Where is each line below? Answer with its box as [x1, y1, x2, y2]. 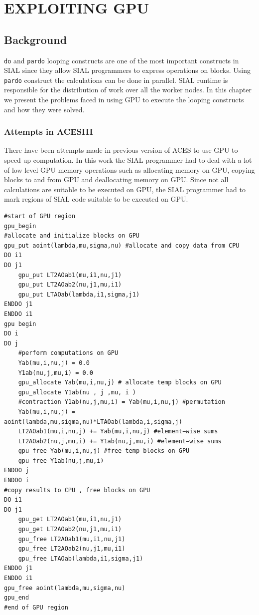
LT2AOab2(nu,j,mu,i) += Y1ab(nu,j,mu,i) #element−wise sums [18, 437, 222, 445]
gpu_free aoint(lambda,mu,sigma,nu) [4, 584, 126, 592]
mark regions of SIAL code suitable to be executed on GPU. [4, 194, 188, 204]
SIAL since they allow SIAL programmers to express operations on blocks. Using [4, 65, 251, 75]
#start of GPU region [4, 213, 76, 220]
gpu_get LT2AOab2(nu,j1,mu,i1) [18, 526, 122, 533]
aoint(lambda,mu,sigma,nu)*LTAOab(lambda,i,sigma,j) [4, 418, 182, 425]
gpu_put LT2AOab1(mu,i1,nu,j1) [18, 271, 122, 279]
